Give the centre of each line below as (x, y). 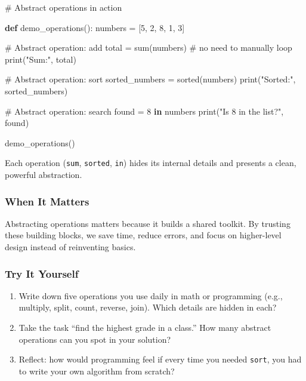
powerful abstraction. (44, 174)
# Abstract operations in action (64, 7)
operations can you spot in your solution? (95, 339)
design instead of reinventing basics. (70, 247)
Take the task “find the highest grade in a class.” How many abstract (145, 327)
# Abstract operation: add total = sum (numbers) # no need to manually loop (149, 47)
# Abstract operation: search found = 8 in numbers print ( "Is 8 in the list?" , (144, 111)
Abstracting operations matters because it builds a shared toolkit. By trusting (148, 223)
